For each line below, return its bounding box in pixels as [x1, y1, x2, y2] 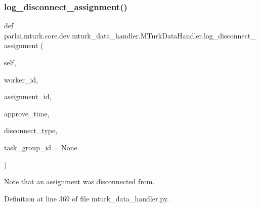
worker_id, [4, 74, 38, 85]
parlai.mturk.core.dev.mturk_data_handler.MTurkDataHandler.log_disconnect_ [4, 30, 256, 40]
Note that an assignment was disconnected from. [4, 176, 155, 187]
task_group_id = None [4, 142, 77, 152]
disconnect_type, [4, 125, 58, 136]
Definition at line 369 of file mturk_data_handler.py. [4, 193, 169, 203]
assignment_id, [4, 91, 52, 102]
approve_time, [4, 108, 50, 118]
